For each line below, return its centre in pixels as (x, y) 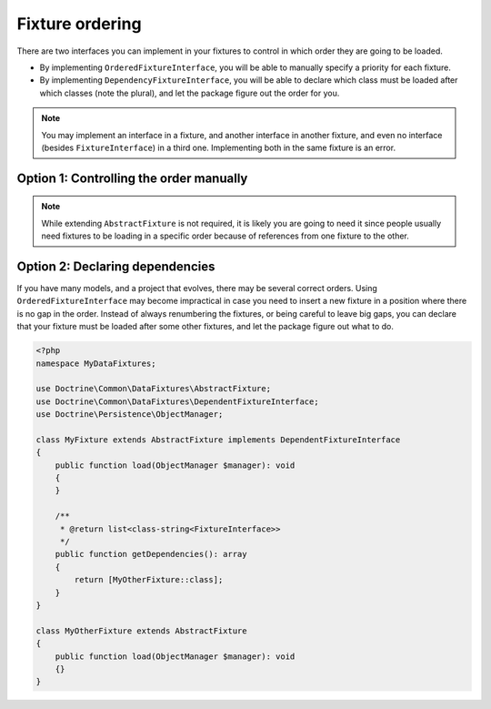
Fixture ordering (79, 24)
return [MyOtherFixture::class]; (149, 580)
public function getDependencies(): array (151, 554)
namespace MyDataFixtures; (96, 363)
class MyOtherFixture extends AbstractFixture (141, 631)
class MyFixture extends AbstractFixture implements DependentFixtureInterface (218, 440)
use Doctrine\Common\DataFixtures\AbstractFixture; (154, 389)
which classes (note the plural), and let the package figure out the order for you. (190, 93)
